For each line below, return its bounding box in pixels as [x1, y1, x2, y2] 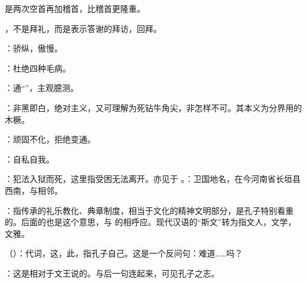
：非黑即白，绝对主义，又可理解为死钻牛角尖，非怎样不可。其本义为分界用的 [5, 101, 302, 113]
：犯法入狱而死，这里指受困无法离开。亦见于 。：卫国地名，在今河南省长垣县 [5, 173, 301, 185]
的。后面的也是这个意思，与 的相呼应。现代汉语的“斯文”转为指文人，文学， [5, 216, 296, 228]
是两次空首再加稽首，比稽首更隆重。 [5, 2, 145, 14]
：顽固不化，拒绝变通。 [5, 133, 96, 145]
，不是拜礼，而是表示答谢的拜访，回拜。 [5, 22, 162, 34]
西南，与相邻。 [5, 184, 62, 196]
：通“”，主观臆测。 [5, 82, 79, 94]
